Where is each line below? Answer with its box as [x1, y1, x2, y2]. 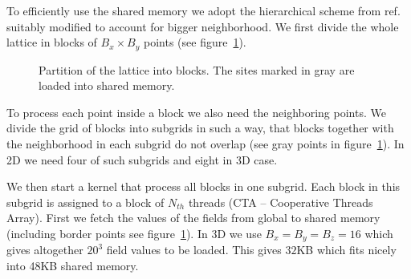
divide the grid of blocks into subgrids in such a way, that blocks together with [6, 119, 394, 136]
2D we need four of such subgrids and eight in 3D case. [6, 151, 278, 168]
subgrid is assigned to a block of [6, 193, 165, 210]
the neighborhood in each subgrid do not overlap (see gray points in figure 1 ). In [6, 135, 405, 152]
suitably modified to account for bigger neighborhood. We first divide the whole [6, 18, 399, 34]
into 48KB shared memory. [6, 257, 139, 274]
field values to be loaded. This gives [106, 241, 282, 258]
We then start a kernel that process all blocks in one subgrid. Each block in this [6, 178, 401, 195]
